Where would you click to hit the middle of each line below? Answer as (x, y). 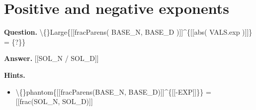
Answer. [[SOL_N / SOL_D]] (51, 58)
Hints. (15, 75)
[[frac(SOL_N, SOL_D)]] (54, 101)
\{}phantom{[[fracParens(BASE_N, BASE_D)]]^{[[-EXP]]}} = (113, 91)
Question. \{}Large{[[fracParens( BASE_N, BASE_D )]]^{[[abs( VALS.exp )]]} (128, 32)
